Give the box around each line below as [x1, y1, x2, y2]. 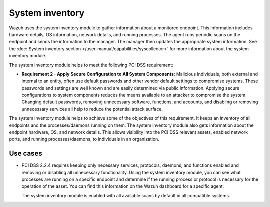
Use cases [9, 149, 42, 158]
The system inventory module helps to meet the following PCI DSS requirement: [9, 62, 173, 68]
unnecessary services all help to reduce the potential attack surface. [21, 106, 163, 112]
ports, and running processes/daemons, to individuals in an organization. [9, 136, 160, 142]
